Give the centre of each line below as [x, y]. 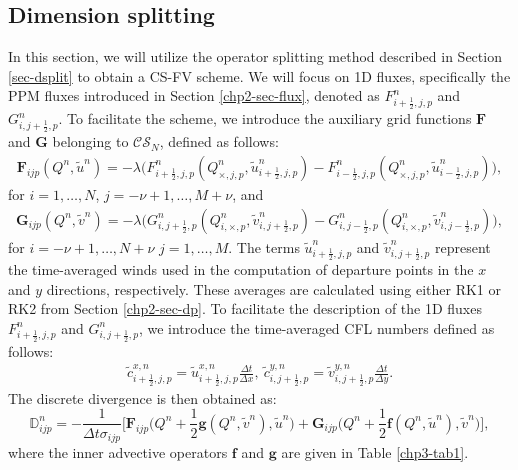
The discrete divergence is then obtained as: [142, 397]
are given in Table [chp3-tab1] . [375, 451]
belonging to [90, 141]
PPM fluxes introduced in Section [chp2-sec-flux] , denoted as [194, 95]
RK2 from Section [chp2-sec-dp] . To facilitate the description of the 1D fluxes [245, 308]
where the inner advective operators [118, 451]
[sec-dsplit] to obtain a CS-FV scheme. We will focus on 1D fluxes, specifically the [259, 75]
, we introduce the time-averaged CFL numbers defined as [316, 327]
